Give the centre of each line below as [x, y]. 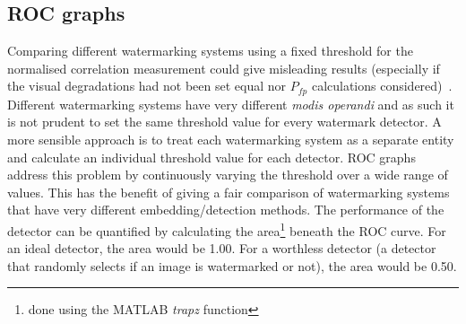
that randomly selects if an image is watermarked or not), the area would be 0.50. [232, 265]
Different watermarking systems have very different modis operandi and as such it [231, 104]
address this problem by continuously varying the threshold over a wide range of [228, 175]
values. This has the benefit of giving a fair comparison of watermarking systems [229, 192]
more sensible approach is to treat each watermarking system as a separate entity [231, 140]
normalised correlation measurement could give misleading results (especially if [224, 68]
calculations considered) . [382, 86]
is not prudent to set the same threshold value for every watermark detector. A [224, 122]
